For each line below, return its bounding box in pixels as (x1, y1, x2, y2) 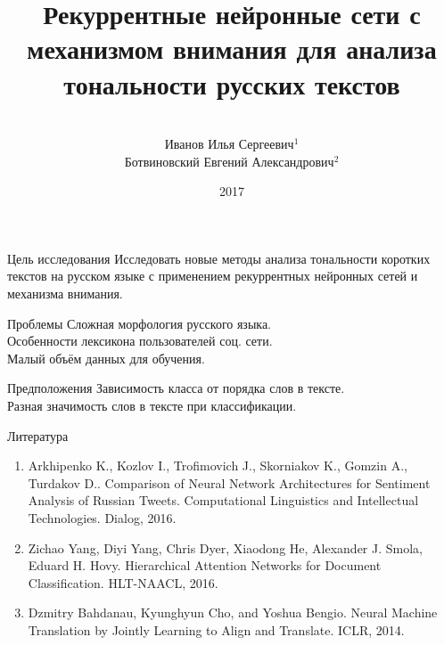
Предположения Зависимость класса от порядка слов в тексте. (7, 379, 345, 397)
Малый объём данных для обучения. (7, 348, 205, 367)
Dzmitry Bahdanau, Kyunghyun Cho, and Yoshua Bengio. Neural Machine (28, 603, 438, 622)
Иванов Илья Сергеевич (164, 135, 294, 153)
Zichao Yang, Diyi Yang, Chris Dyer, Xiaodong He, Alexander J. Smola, (28, 538, 423, 557)
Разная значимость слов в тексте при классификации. (7, 396, 297, 415)
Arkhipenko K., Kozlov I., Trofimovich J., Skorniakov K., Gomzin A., (28, 456, 407, 475)
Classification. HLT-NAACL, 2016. (28, 573, 218, 592)
